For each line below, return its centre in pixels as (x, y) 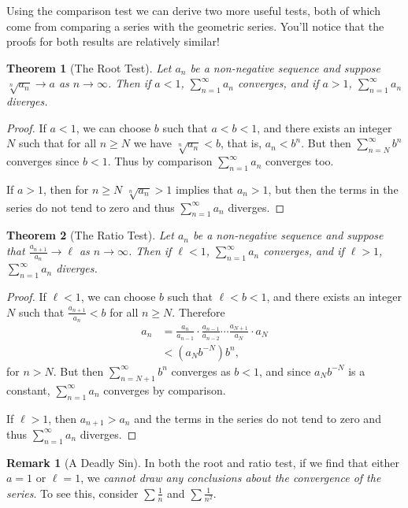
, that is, (241, 143)
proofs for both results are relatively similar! (113, 41)
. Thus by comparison (160, 161)
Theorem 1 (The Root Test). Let (89, 67)
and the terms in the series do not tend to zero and (258, 418)
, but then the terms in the (333, 189)
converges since (43, 161)
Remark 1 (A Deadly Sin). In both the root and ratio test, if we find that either (203, 462)
